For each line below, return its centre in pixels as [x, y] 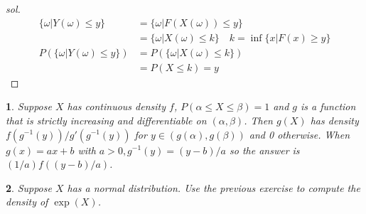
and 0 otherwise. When [300, 134]
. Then [258, 120]
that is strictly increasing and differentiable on [106, 120]
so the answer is [265, 150]
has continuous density [117, 106]
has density [334, 120]
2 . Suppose [29, 187]
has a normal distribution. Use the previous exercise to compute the [214, 187]
